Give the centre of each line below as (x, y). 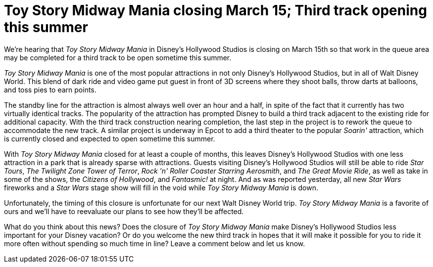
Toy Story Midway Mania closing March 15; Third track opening (216, 10)
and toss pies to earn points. (50, 89)
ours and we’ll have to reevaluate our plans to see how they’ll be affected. (124, 211)
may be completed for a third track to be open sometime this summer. (118, 57)
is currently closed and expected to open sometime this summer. (110, 138)
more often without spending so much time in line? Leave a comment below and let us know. (155, 243)
